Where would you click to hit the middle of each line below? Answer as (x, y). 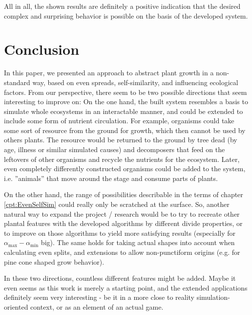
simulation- (213, 297)
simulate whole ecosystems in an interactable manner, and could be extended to (124, 111)
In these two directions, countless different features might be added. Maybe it (120, 278)
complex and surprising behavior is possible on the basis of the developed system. (126, 15)
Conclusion (42, 49)
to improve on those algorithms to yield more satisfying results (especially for (120, 233)
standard (17, 82)
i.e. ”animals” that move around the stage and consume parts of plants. (111, 178)
